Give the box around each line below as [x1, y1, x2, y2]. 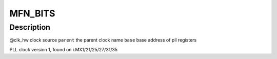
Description [9, 23, 51, 32]
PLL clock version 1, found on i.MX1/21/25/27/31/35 [9, 46, 118, 52]
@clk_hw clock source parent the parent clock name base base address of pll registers [9, 37, 197, 43]
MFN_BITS [9, 8, 55, 19]
